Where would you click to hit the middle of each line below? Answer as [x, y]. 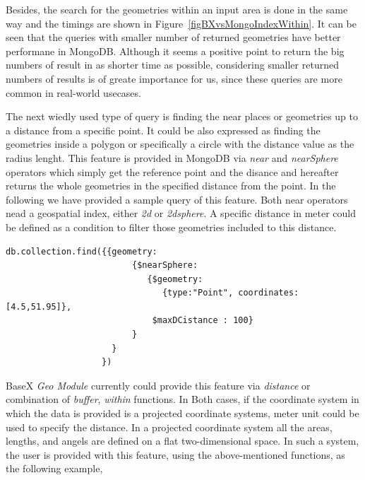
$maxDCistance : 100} [203, 321]
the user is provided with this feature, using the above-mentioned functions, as [175, 454]
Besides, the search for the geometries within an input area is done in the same [177, 9]
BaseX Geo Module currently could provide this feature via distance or [158, 385]
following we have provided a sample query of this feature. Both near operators [177, 199]
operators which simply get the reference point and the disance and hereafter [172, 171]
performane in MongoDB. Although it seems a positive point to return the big [175, 51]
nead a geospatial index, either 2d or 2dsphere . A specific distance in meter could [181, 213]
